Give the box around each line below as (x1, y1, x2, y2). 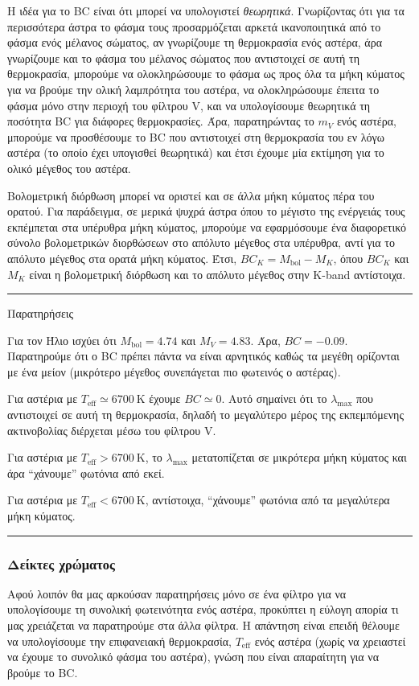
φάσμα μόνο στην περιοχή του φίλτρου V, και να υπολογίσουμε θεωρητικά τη (7, 97, 371, 113)
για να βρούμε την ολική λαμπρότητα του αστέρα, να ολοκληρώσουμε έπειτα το (7, 80, 380, 97)
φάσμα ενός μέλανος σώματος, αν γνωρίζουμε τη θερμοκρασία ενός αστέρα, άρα (7, 34, 383, 51)
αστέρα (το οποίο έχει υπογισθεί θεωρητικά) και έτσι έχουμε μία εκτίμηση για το (7, 144, 384, 161)
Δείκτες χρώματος (7, 553, 115, 573)
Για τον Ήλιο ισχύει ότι (7, 331, 117, 348)
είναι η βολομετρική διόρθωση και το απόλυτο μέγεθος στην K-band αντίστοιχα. (29, 265, 406, 282)
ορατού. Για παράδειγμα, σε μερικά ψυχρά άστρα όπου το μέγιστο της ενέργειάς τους (7, 203, 405, 220)
